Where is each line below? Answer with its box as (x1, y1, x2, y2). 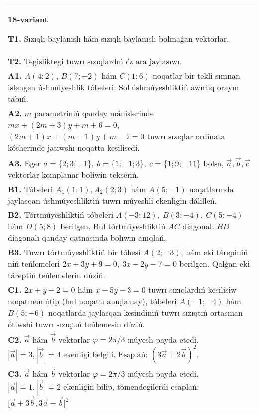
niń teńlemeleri (8, 257, 60, 269)
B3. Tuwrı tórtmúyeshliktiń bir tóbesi (8, 246, 141, 258)
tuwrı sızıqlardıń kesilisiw (148, 283, 237, 295)
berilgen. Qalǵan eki (179, 257, 250, 269)
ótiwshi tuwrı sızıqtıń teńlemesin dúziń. (8, 318, 145, 330)
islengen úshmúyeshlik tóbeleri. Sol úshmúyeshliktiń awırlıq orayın (8, 81, 239, 93)
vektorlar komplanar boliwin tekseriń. (8, 168, 139, 180)
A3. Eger (8, 157, 41, 169)
